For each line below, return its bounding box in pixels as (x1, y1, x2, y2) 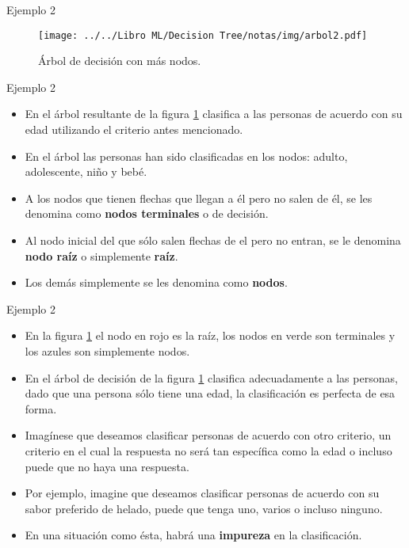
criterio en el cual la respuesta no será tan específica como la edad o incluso (25, 442, 392, 459)
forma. (25, 400, 57, 417)
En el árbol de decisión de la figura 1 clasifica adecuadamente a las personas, (25, 369, 398, 386)
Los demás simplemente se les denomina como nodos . (25, 274, 288, 291)
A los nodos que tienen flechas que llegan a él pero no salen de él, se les (25, 189, 373, 206)
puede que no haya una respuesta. (25, 458, 189, 474)
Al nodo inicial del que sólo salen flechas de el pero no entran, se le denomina (25, 232, 401, 248)
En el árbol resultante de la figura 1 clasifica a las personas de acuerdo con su (25, 105, 403, 122)
